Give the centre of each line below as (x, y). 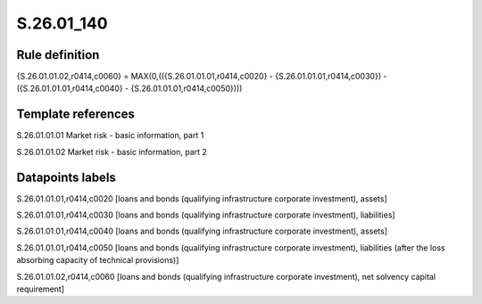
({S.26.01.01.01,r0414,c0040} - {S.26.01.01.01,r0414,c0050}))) (129, 88)
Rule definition (58, 55)
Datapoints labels (66, 177)
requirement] (41, 289)
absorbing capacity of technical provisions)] (98, 260)
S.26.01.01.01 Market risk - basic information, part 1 (110, 136)
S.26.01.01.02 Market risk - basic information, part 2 (112, 152)
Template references (76, 115)
